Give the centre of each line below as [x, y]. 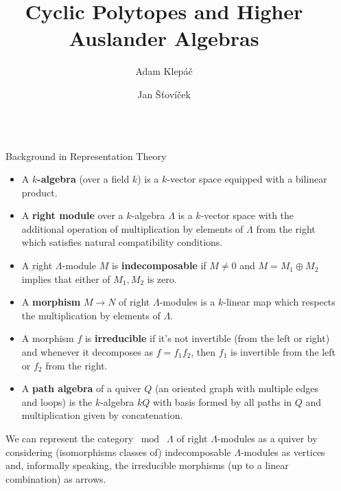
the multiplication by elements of [91, 315]
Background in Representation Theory [86, 156]
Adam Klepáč [164, 71]
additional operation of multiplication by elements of [132, 228]
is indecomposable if [159, 265]
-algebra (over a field [83, 179]
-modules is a [187, 302]
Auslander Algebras [164, 38]
